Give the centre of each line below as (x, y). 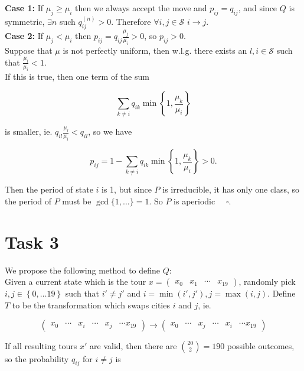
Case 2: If (24, 36)
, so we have (110, 131)
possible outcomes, (261, 345)
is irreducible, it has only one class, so (231, 189)
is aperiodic (195, 201)
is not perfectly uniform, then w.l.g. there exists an (155, 51)
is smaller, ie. (29, 131)
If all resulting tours (41, 345)
